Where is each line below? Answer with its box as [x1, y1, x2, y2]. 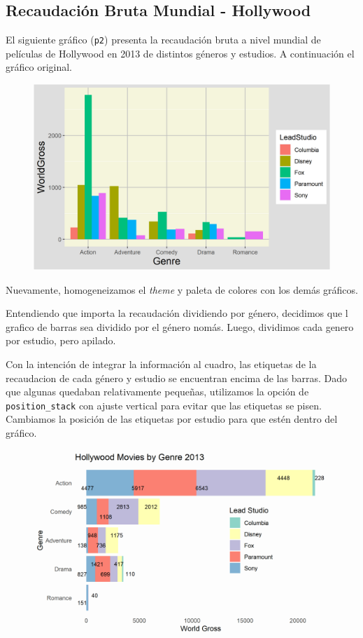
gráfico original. [6, 60, 72, 74]
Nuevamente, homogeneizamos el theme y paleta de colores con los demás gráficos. [6, 282, 358, 297]
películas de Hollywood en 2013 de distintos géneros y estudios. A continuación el [6, 46, 355, 60]
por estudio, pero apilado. [6, 333, 116, 348]
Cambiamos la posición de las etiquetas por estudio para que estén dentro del [6, 412, 338, 426]
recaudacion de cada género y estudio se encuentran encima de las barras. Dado [6, 370, 347, 385]
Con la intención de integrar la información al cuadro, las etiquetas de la [6, 357, 317, 372]
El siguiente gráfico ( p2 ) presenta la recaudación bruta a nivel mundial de [6, 32, 321, 47]
